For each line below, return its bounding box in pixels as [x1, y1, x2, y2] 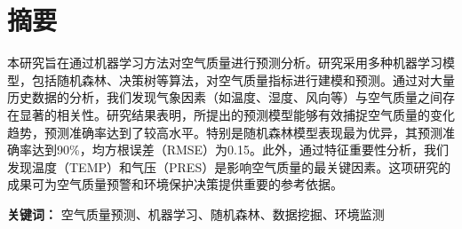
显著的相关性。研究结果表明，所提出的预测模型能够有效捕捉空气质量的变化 [19, 105, 455, 123]
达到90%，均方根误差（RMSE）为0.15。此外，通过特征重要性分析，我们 [31, 140, 450, 159]
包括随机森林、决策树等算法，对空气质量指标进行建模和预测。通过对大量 [31, 70, 455, 89]
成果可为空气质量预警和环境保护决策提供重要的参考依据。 [7, 175, 343, 193]
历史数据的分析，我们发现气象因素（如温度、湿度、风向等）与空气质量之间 [7, 88, 442, 107]
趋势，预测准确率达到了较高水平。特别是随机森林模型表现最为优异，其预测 [7, 122, 442, 141]
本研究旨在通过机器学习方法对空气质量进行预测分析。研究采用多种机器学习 [7, 53, 442, 72]
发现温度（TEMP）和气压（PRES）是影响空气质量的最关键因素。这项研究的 [7, 157, 451, 176]
